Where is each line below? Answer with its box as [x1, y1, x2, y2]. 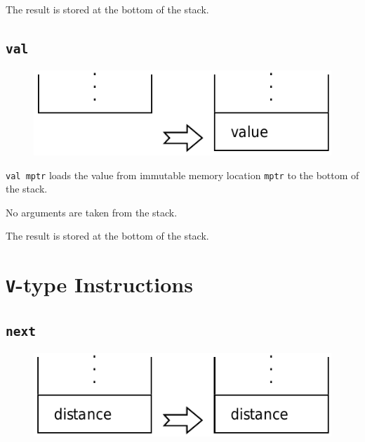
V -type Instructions [6, 270, 193, 299]
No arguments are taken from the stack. [6, 204, 178, 219]
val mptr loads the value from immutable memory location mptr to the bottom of [6, 167, 359, 182]
